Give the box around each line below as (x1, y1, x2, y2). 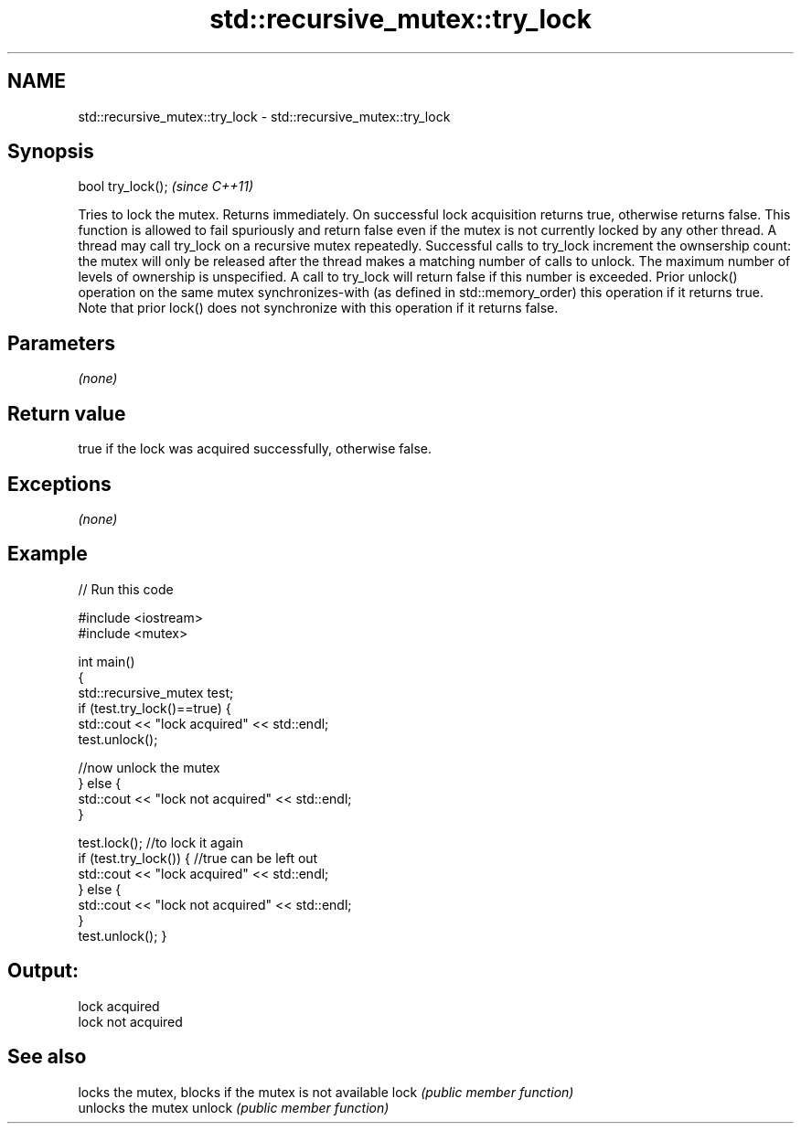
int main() (78, 653, 135, 669)
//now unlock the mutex (78, 759, 220, 775)
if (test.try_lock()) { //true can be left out (78, 849, 318, 866)
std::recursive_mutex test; (78, 684, 234, 700)
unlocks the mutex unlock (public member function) (78, 1099, 390, 1115)
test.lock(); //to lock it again (78, 834, 243, 850)
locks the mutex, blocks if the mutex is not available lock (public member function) (78, 1083, 574, 1100)
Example (7, 542, 88, 566)
